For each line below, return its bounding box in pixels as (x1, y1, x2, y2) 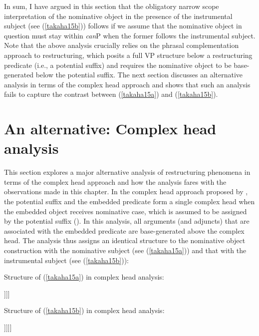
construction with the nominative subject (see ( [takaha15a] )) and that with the (4, 245, 247, 255)
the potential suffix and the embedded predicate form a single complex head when (4, 196, 255, 207)
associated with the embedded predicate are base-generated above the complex (4, 225, 245, 236)
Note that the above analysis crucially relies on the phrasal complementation (4, 40, 239, 50)
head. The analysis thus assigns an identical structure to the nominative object (4, 235, 246, 246)
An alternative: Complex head (4, 118, 217, 139)
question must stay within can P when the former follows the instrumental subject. (4, 30, 256, 40)
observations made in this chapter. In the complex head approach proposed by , (4, 186, 248, 197)
